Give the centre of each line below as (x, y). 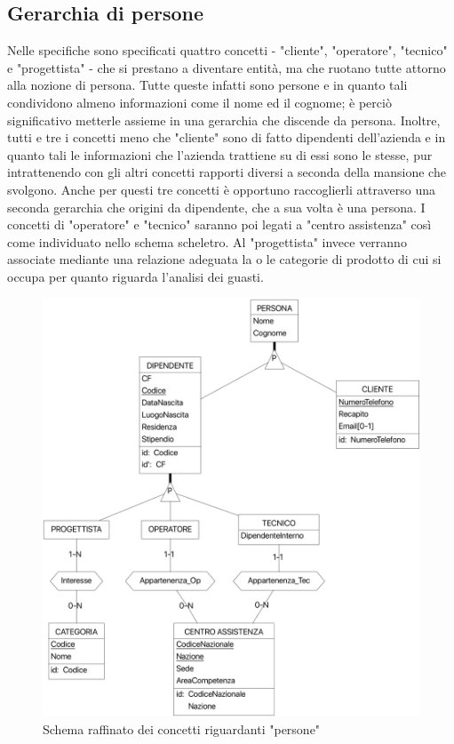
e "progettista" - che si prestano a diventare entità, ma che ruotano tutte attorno (227, 67)
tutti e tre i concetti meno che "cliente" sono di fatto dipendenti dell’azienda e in (227, 137)
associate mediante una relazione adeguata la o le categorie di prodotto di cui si (224, 259)
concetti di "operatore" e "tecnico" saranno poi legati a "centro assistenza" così (219, 224)
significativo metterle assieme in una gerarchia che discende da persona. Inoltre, (224, 120)
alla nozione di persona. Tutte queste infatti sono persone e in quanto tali (207, 85)
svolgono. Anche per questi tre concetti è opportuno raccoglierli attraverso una (221, 189)
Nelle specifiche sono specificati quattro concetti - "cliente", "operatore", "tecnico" (227, 50)
